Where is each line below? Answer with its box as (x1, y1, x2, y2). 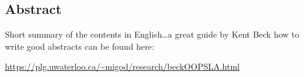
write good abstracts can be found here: (5, 39, 154, 52)
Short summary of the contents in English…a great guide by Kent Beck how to (5, 28, 300, 41)
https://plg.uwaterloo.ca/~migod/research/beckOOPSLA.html (5, 60, 240, 73)
